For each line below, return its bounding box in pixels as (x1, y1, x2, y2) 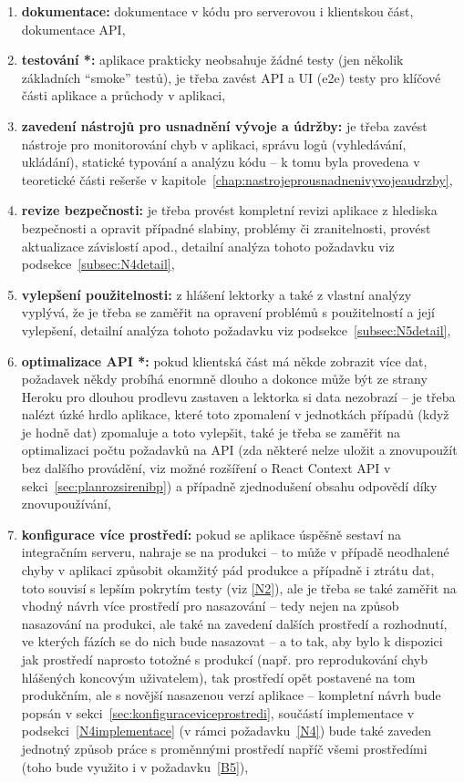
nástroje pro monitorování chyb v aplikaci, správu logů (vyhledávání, (21, 134, 407, 153)
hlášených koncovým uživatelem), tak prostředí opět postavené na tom (21, 667, 416, 686)
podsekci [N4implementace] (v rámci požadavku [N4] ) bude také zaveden (21, 721, 432, 740)
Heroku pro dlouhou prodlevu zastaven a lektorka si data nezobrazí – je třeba (21, 386, 456, 406)
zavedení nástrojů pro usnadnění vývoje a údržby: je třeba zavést (21, 116, 428, 135)
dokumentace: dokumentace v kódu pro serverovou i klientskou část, (21, 2, 414, 20)
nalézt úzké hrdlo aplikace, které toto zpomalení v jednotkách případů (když (21, 405, 449, 424)
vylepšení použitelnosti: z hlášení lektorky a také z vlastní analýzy (21, 284, 412, 304)
